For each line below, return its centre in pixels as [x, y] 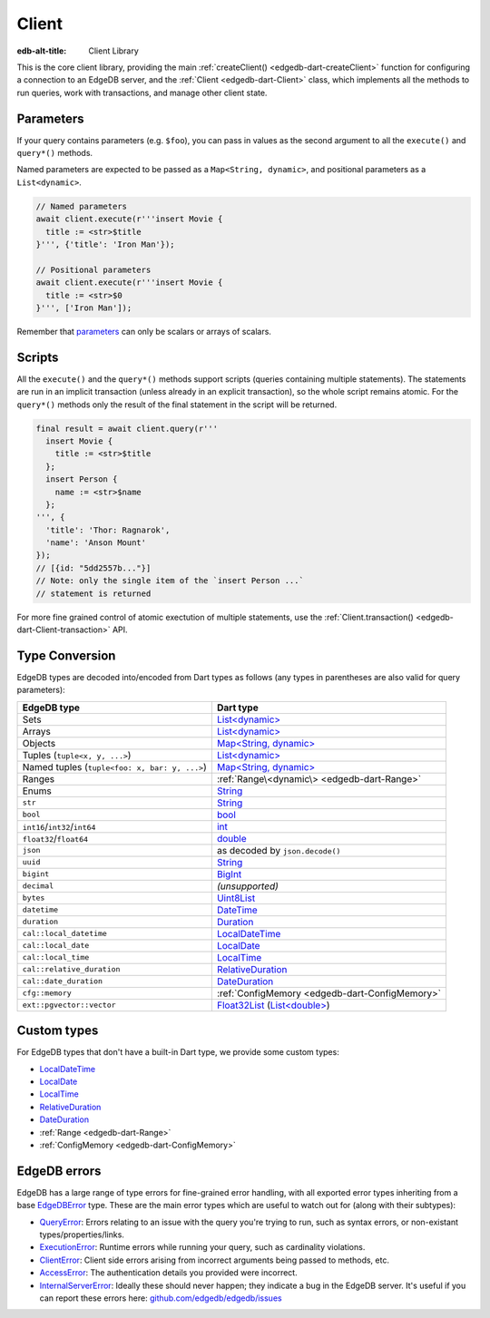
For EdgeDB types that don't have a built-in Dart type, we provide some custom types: [178, 1052]
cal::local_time [56, 957]
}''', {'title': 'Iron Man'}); [106, 244]
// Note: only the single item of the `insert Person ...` [170, 581]
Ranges [38, 778]
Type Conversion [66, 655]
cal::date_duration [63, 981]
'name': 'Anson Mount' [96, 543]
